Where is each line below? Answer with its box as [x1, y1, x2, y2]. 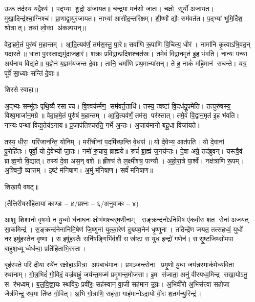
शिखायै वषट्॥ [4, 181, 39, 191]
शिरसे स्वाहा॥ [4, 84, 38, 94]
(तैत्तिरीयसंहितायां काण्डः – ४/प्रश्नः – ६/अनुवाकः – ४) [4, 198, 139, 208]
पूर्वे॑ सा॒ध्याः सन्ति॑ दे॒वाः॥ [4, 68, 60, 78]
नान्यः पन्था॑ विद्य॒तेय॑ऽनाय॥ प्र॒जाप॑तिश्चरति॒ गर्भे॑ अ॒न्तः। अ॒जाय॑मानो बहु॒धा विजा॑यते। [4, 119, 201, 130]
